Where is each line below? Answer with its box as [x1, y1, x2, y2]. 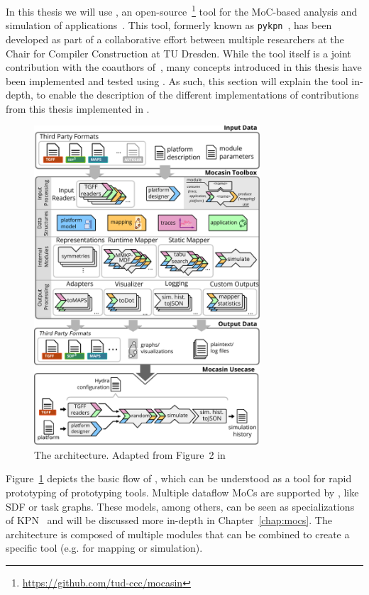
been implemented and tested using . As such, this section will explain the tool [6, 73, 348, 88]
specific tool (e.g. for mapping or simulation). [6, 540, 203, 555]
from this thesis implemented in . [6, 101, 150, 116]
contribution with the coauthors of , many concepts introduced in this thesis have [6, 60, 362, 74]
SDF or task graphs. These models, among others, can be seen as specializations [6, 499, 355, 513]
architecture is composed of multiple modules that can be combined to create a [6, 526, 350, 541]
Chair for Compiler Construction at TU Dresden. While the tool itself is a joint [6, 45, 351, 60]
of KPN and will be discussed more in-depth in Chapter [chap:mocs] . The [6, 513, 332, 528]
